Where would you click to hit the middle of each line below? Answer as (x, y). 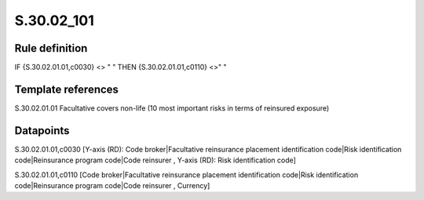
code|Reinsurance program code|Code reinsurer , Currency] (112, 186)
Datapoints (42, 131)
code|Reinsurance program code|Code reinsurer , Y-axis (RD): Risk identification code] (155, 160)
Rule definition (51, 48)
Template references (67, 89)
